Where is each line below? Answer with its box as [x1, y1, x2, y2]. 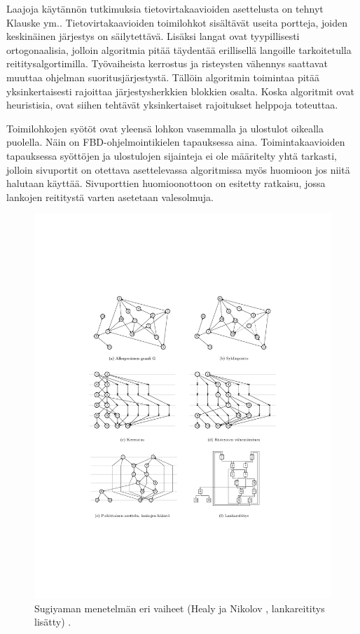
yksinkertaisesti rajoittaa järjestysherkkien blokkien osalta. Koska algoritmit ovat [6, 83, 354, 98]
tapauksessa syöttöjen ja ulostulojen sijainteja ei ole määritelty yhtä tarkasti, [6, 148, 337, 163]
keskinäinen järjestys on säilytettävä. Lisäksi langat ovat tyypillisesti [6, 29, 300, 43]
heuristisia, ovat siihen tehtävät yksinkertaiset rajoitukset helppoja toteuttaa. [6, 97, 338, 112]
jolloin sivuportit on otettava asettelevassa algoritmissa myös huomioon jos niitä [6, 162, 350, 177]
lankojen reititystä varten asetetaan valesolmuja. [6, 189, 214, 204]
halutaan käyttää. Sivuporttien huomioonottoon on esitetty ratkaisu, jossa [6, 176, 326, 191]
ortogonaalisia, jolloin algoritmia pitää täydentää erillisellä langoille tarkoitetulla [6, 42, 352, 57]
